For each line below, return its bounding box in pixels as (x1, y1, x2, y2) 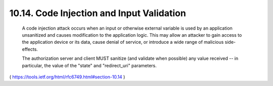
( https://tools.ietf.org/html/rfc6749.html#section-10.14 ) (9, 73, 125, 80)
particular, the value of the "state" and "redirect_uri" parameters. (22, 62, 157, 68)
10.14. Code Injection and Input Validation (9, 8, 187, 19)
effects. (22, 46, 38, 52)
